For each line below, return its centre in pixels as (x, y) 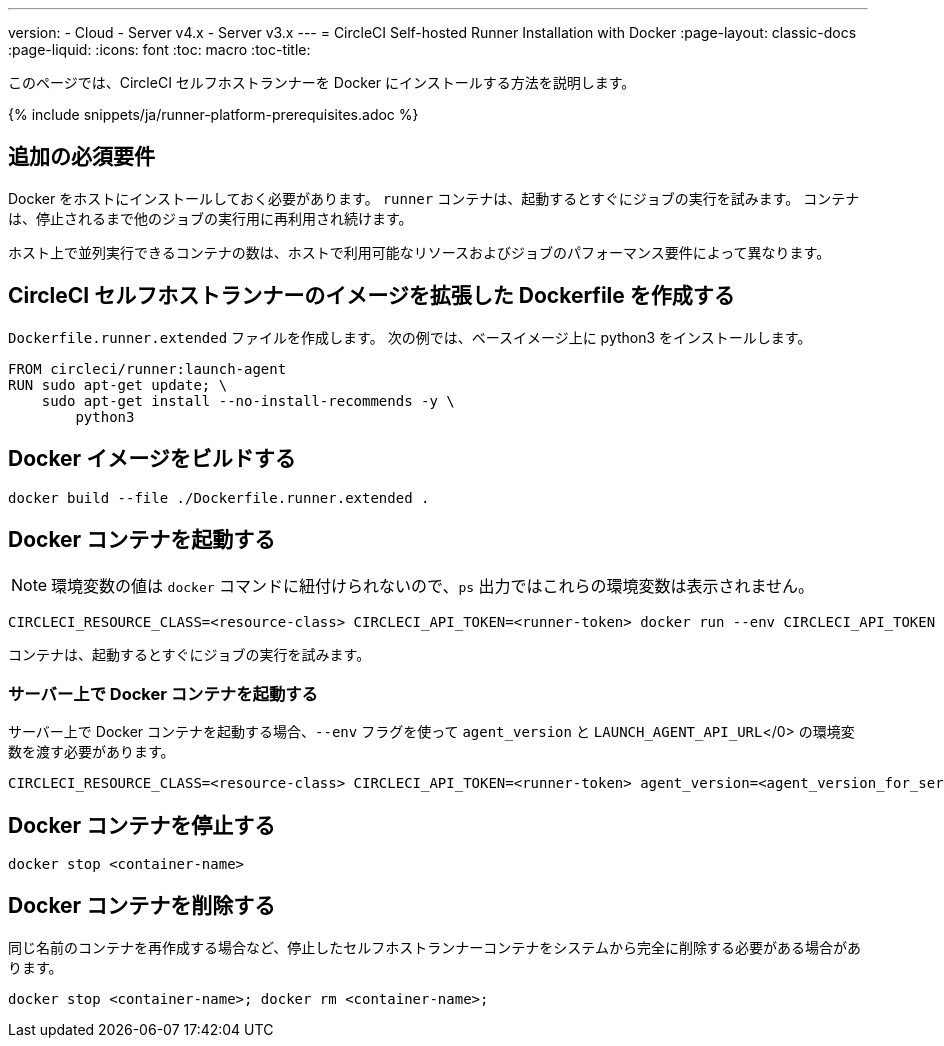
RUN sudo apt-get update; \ (118, 384)
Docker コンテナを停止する (142, 825)
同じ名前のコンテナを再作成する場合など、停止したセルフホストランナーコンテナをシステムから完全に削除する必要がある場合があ (434, 947)
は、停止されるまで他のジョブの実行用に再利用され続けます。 (210, 218)
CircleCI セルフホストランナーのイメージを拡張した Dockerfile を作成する (371, 296)
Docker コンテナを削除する (142, 906)
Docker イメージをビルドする (152, 459)
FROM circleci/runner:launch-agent (147, 368)
